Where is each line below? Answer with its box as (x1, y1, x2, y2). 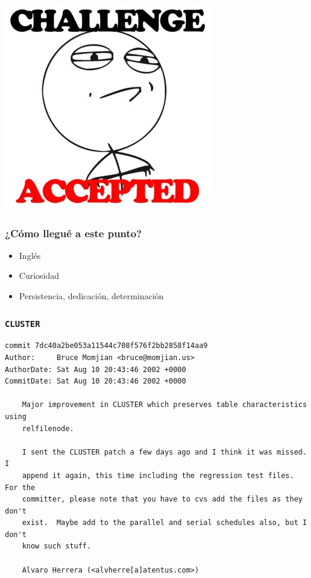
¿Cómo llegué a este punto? (5, 225, 142, 240)
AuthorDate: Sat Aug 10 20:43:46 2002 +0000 (5, 365, 186, 374)
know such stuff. (22, 542, 92, 551)
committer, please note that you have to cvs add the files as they (22, 495, 303, 504)
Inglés (19, 249, 41, 261)
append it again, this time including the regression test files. (22, 471, 294, 480)
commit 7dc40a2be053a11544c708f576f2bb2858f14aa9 (5, 341, 208, 350)
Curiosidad (19, 269, 60, 282)
